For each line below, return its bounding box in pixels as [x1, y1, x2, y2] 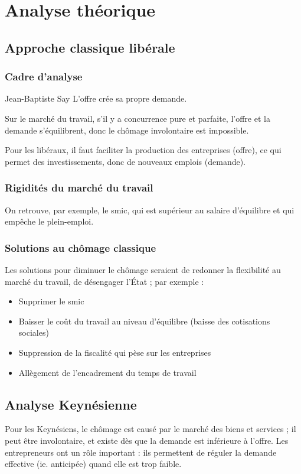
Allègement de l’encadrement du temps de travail [18, 366, 197, 378]
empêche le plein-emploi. [5, 215, 94, 228]
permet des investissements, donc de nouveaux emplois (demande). [5, 155, 246, 167]
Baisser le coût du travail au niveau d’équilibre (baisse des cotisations [18, 314, 270, 327]
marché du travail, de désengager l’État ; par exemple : [5, 275, 204, 287]
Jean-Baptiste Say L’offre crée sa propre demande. [5, 92, 187, 105]
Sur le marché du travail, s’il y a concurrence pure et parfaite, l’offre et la [5, 112, 270, 124]
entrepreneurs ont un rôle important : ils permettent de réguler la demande [5, 446, 277, 458]
